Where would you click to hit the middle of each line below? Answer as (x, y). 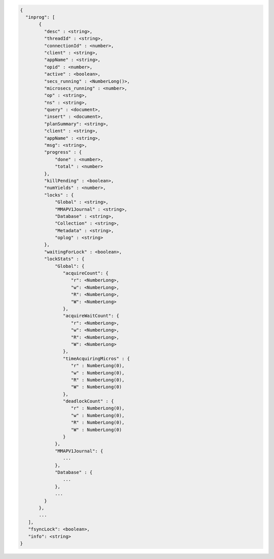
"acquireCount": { (85, 273)
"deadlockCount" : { (88, 401)
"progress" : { (63, 152)
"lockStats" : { (64, 259)
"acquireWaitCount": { (91, 316)
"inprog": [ (40, 17)
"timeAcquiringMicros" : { (96, 359)
